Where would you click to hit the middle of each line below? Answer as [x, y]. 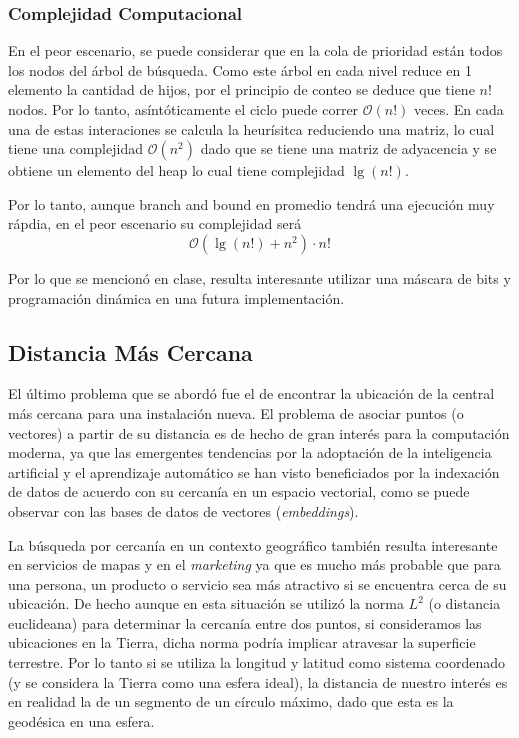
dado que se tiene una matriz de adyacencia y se [348, 148]
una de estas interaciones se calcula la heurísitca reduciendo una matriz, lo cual [251, 128]
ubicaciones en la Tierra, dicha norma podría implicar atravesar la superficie [242, 642]
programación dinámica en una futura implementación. [176, 297]
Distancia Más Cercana [130, 351]
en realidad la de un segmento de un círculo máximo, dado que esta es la [231, 701]
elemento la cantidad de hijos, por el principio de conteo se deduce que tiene [241, 89]
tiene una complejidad [75, 148]
